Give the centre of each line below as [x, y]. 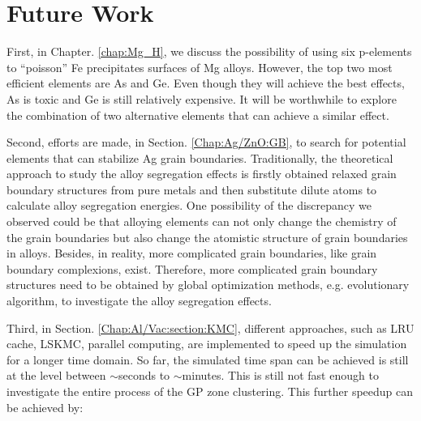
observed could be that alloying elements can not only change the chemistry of [202, 221]
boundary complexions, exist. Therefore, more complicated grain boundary [192, 268]
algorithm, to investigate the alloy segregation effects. [139, 301]
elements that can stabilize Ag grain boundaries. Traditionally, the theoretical [200, 157]
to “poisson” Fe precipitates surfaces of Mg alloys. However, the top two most [200, 67]
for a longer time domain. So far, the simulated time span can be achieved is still [208, 359]
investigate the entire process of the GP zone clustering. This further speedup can [210, 391]
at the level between [56, 375]
